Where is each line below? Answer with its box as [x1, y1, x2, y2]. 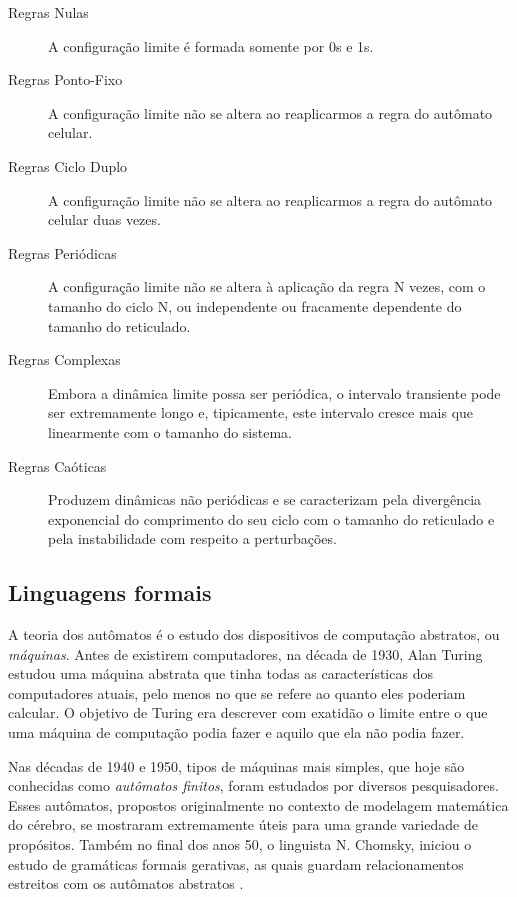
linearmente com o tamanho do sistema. [48, 421, 292, 442]
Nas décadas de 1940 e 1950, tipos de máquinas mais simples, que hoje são [8, 755, 465, 776]
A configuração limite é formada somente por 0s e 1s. [48, 35, 374, 56]
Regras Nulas [8, 2, 89, 22]
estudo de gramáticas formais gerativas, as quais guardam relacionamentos [8, 853, 464, 874]
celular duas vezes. [48, 209, 161, 230]
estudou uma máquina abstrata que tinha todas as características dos [8, 663, 433, 684]
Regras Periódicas [8, 242, 117, 263]
